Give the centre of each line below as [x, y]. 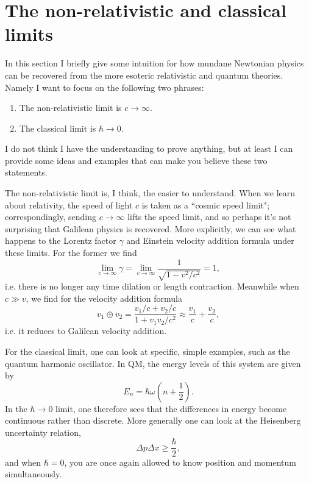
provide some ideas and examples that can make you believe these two [136, 160]
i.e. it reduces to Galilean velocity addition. [86, 331]
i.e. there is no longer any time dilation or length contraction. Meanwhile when [152, 286]
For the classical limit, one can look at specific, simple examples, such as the [147, 351]
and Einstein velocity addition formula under [210, 240]
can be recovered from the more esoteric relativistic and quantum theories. [144, 75]
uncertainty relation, [43, 432]
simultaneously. [34, 474]
